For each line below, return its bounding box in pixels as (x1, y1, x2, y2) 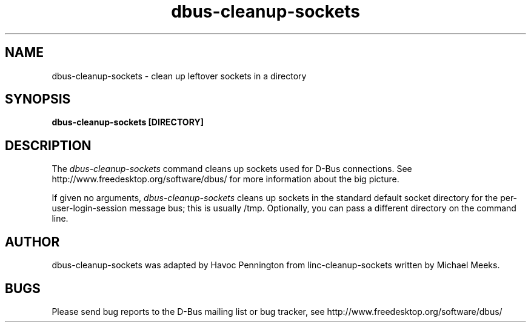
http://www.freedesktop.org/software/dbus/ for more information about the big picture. (52, 174, 399, 185)
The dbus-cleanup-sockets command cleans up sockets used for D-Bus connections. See (52, 163, 412, 174)
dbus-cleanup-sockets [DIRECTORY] (52, 117, 204, 128)
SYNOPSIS (5, 91, 71, 107)
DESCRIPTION (5, 137, 92, 153)
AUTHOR (5, 234, 60, 249)
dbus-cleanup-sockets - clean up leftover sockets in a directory (52, 70, 307, 81)
